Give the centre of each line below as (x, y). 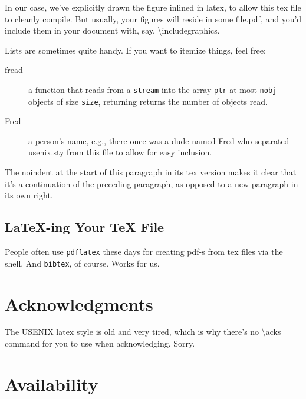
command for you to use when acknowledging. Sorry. (100, 343)
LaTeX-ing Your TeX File (85, 227)
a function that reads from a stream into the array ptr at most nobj (153, 89)
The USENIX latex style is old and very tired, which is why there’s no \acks (143, 332)
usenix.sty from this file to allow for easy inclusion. (120, 152)
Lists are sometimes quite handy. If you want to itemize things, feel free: (135, 50)
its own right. (29, 195)
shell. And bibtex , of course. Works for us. (82, 263)
